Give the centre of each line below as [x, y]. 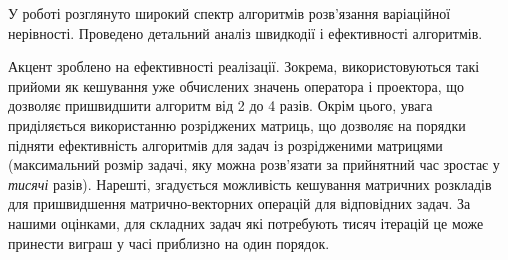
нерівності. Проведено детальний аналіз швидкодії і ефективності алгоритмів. [245, 32]
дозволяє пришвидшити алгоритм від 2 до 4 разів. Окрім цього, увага [220, 105]
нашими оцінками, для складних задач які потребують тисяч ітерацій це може [246, 222]
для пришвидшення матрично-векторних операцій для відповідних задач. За [239, 203]
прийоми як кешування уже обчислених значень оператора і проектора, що [236, 85]
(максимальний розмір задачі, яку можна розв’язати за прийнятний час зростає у [254, 164]
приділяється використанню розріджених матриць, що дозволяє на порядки [237, 124]
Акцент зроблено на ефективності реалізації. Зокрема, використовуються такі [244, 66]
